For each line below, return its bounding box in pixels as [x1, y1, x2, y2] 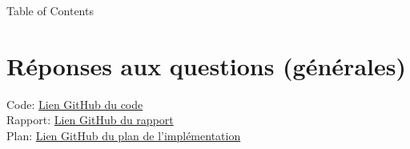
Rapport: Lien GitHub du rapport [6, 111, 174, 128]
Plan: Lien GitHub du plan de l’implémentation [6, 127, 241, 143]
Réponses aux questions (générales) [6, 49, 406, 82]
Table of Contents [6, 2, 94, 18]
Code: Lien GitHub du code [6, 95, 143, 112]
